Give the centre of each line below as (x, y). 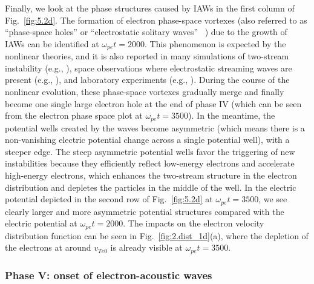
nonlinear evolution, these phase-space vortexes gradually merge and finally (145, 92)
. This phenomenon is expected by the (215, 43)
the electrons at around (48, 247)
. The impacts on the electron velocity (194, 223)
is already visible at (146, 247)
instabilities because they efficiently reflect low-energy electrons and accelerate (150, 163)
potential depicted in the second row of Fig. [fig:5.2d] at (109, 199)
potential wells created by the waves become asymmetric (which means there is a (155, 127)
